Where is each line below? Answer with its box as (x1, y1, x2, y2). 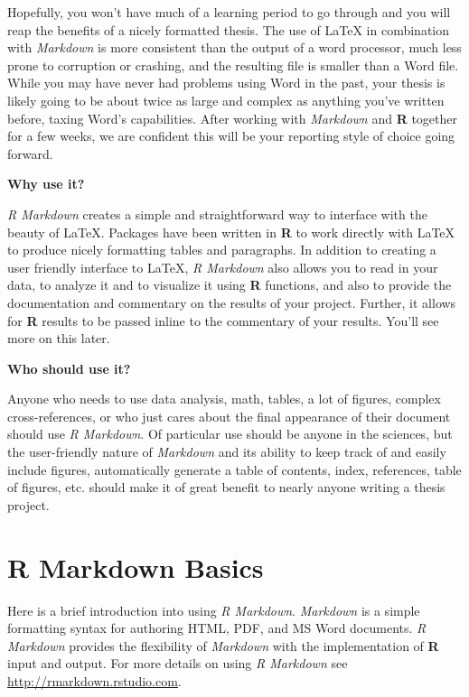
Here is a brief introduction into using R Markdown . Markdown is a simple (7, 600, 420, 619)
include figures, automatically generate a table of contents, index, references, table (7, 460, 462, 479)
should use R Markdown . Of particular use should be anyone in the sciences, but (7, 424, 453, 443)
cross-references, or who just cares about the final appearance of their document (7, 406, 451, 425)
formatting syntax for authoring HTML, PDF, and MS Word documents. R (7, 618, 427, 637)
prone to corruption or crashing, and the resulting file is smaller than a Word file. (7, 55, 459, 74)
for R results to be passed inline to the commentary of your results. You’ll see (7, 311, 439, 330)
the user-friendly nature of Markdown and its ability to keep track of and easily (7, 442, 446, 461)
